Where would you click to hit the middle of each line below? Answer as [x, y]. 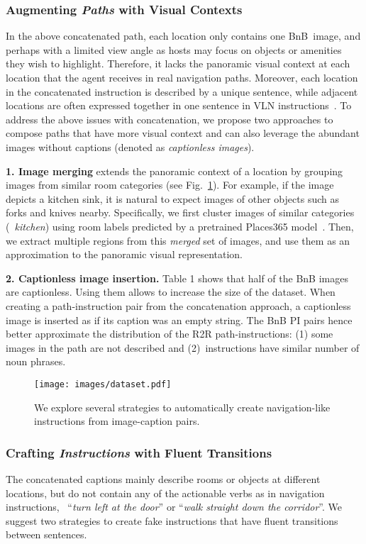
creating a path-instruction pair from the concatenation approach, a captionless [178, 305]
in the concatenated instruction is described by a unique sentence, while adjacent [182, 91]
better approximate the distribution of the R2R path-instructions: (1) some [170, 334]
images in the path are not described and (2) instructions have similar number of [183, 347]
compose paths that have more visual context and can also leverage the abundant [183, 133]
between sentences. [46, 534]
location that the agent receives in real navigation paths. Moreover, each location [182, 77]
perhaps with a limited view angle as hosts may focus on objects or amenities [174, 49]
